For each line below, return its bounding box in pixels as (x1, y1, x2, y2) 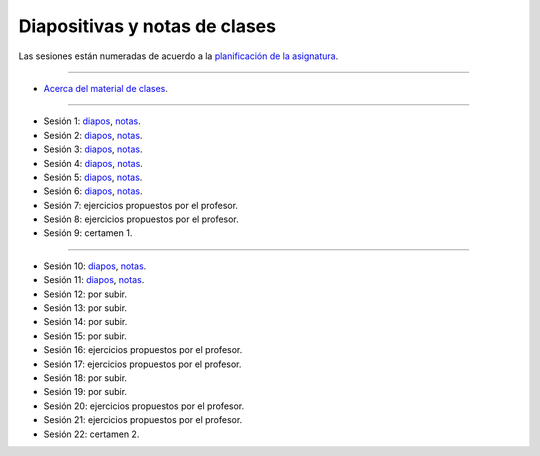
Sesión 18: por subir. (43, 371, 128, 384)
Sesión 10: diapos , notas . (43, 260, 147, 272)
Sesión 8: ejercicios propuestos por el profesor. (43, 213, 239, 225)
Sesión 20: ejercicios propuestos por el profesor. (43, 400, 245, 412)
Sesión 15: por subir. (43, 330, 127, 342)
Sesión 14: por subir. (43, 316, 128, 328)
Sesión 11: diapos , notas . (43, 274, 145, 286)
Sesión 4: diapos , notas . (43, 157, 144, 169)
